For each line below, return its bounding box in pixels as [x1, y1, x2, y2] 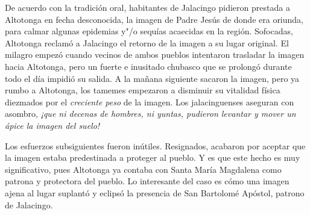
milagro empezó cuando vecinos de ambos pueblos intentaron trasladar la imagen [5, 48, 305, 61]
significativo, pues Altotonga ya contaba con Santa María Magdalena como [5, 163, 282, 175]
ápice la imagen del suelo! [5, 119, 100, 131]
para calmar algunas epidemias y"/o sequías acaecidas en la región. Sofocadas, [5, 25, 293, 37]
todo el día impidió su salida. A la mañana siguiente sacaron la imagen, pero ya [5, 72, 300, 84]
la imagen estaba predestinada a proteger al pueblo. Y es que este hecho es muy [5, 151, 300, 164]
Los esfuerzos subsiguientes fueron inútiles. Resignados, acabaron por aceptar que [5, 139, 306, 152]
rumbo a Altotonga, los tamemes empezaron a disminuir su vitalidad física [5, 84, 280, 96]
